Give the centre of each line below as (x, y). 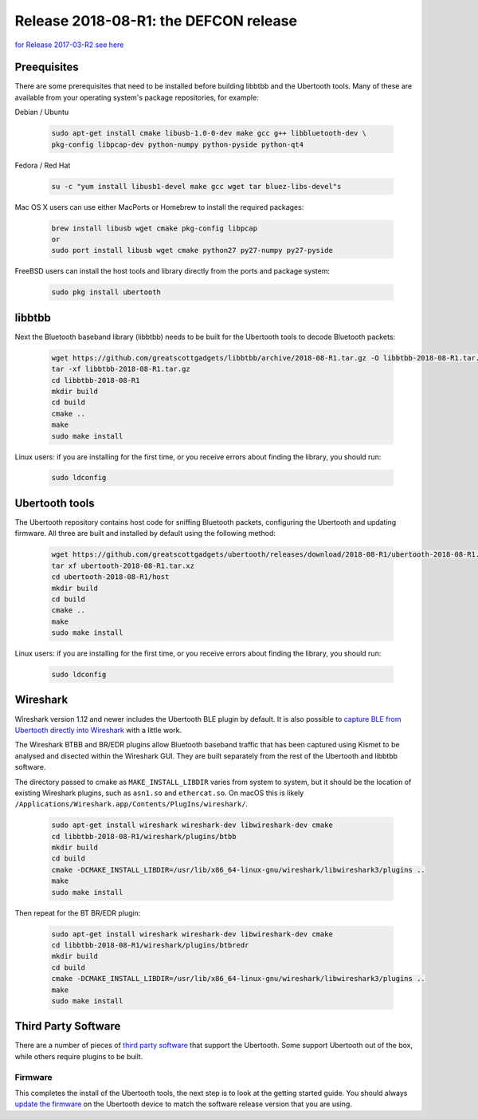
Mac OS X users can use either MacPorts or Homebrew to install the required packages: (159, 207)
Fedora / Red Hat (43, 165)
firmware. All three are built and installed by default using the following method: (145, 534)
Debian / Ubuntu (42, 112)
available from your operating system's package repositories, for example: (137, 97)
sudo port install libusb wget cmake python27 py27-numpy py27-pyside (192, 250)
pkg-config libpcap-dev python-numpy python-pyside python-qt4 (178, 144)
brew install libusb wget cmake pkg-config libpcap (155, 228)
